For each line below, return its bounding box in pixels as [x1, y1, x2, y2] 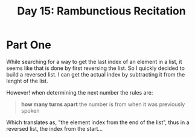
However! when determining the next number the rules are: [6, 89, 153, 96]
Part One [6, 38, 51, 52]
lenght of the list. [6, 77, 48, 84]
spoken [21, 107, 40, 114]
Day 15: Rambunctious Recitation [17, 4, 186, 18]
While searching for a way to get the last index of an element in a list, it [6, 58, 182, 65]
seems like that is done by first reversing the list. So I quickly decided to [6, 64, 185, 72]
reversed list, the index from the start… [6, 125, 103, 132]
